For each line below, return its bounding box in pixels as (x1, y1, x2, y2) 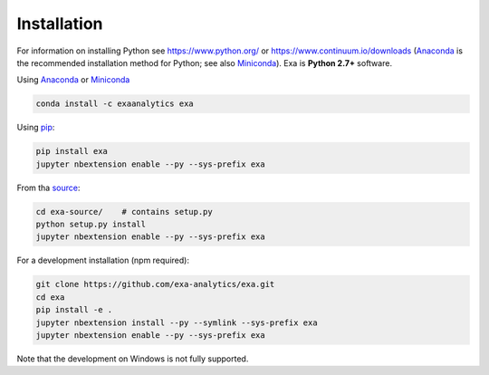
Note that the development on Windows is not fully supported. (16, 353, 249, 364)
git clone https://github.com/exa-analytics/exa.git (35, 279, 275, 290)
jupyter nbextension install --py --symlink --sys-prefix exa (35, 317, 318, 328)
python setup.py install (35, 219, 147, 230)
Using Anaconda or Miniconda (16, 74, 130, 85)
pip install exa (35, 146, 109, 157)
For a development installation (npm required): (16, 255, 190, 266)
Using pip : (16, 122, 55, 133)
